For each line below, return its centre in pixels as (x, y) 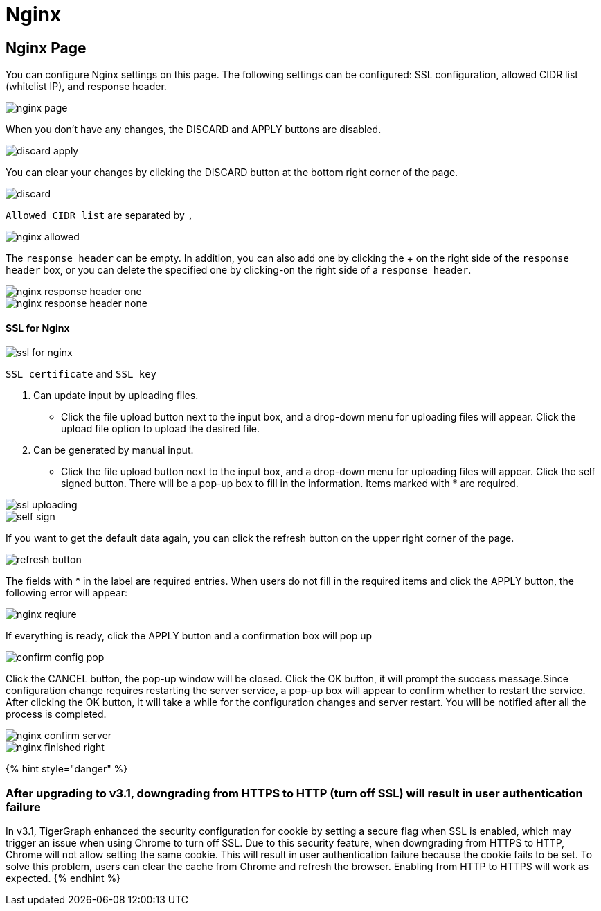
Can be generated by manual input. (114, 450)
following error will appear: (67, 593)
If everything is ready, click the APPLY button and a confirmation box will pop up (189, 636)
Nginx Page (46, 48)
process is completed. (56, 714)
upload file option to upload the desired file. (161, 429)
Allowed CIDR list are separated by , (100, 215)
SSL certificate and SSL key (81, 374)
